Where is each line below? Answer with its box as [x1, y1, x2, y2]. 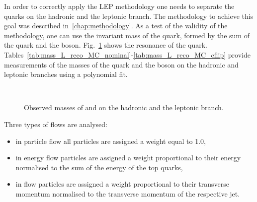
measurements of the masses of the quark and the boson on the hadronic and [4, 59, 239, 69]
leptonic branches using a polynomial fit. [4, 69, 128, 79]
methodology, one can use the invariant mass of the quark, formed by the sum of [4, 30, 250, 40]
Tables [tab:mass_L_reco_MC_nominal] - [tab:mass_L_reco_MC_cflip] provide [4, 49, 251, 60]
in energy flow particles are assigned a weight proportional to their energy [15, 152, 241, 163]
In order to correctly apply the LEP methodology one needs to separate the [4, 1, 235, 11]
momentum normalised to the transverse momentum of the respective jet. [15, 188, 240, 199]
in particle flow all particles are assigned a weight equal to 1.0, [15, 135, 206, 146]
